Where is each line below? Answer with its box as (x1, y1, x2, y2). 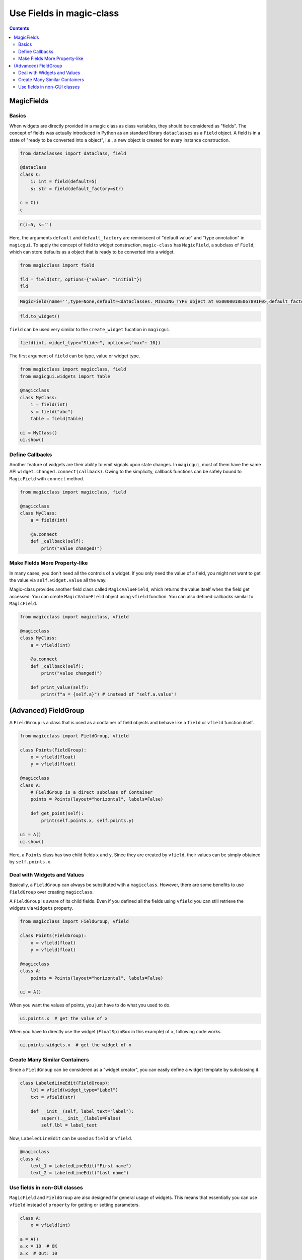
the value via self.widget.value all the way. (9, 577, 107, 583)
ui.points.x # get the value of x (20, 1016, 108, 1022)
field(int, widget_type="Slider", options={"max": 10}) (20, 340, 161, 346)
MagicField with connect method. (9, 475, 85, 481)
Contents (9, 25, 30, 31)
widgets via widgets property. (9, 905, 73, 911)
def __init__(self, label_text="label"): (30, 1108, 134, 1114)
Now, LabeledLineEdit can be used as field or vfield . (9, 1136, 133, 1142)
